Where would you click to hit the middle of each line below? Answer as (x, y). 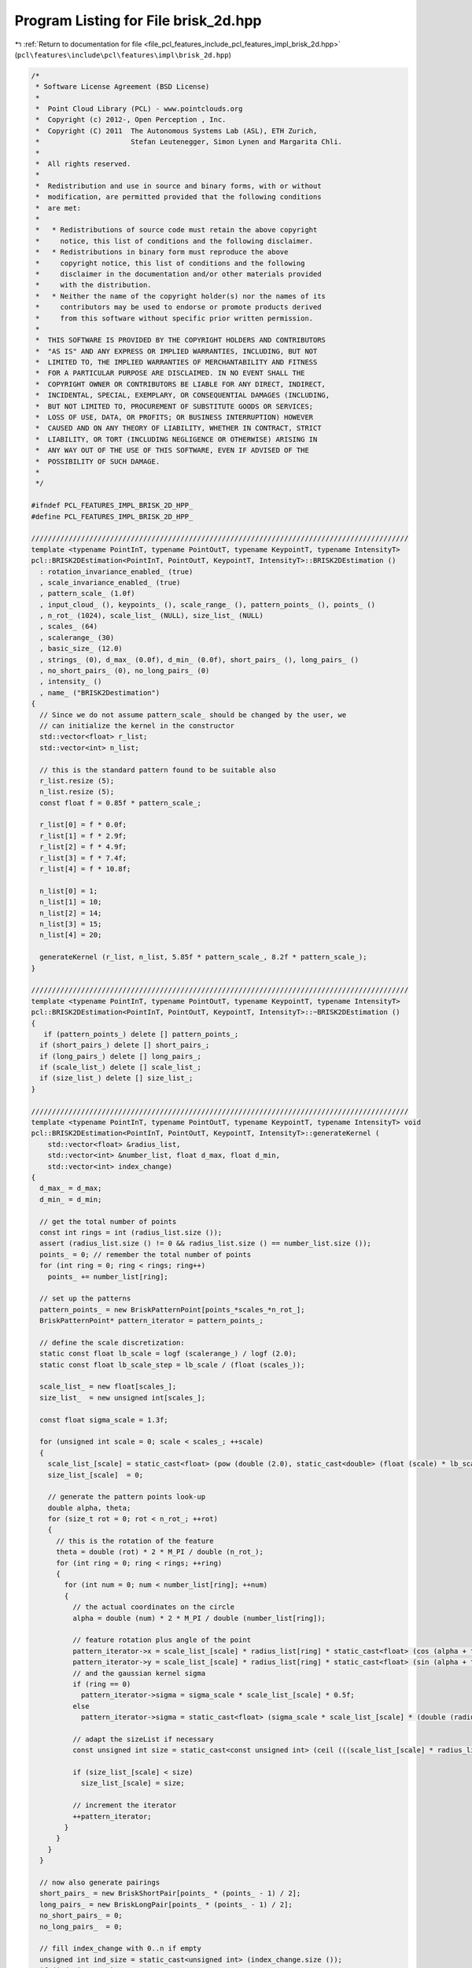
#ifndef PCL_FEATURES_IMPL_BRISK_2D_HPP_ (112, 505)
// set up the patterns (85, 1298)
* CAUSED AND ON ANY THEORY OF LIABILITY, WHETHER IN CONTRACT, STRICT (179, 428)
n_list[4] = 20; (71, 935)
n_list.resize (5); (77, 792)
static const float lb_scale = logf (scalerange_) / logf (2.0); (168, 1354)
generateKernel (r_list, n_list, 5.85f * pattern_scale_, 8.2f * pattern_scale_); (203, 957)
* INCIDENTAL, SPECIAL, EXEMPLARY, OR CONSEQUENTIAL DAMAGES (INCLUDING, (183, 395)
